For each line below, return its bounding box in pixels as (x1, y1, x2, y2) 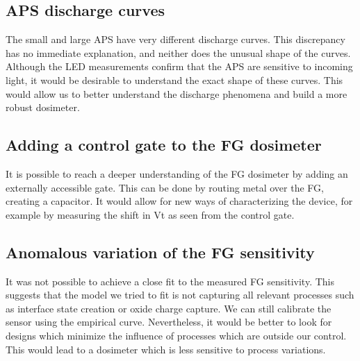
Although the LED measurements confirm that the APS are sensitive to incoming (6, 59, 353, 74)
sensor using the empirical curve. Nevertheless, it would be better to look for (6, 314, 332, 329)
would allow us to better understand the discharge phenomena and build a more (6, 86, 347, 101)
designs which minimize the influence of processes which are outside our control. (6, 328, 347, 342)
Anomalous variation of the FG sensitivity (6, 241, 315, 262)
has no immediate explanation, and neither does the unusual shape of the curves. (6, 45, 351, 60)
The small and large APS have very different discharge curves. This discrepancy (6, 32, 345, 47)
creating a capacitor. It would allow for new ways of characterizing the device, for (6, 194, 353, 208)
